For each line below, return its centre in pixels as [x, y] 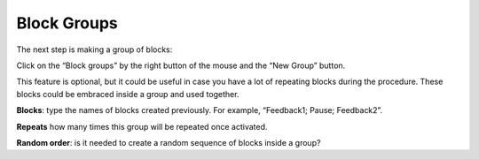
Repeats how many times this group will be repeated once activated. [142, 126]
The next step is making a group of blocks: [94, 49]
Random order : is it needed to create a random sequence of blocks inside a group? [169, 142]
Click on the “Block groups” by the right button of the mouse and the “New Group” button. [181, 65]
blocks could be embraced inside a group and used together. [128, 94]
